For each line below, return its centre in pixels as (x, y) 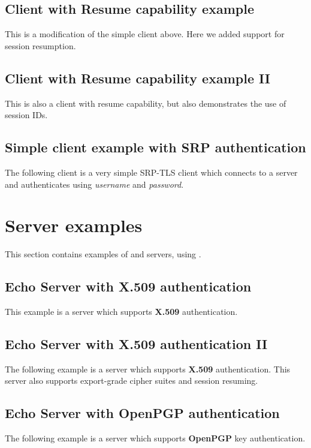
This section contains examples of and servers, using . (103, 254)
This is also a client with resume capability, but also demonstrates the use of (146, 103)
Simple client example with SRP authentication (155, 147)
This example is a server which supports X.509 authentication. (121, 312)
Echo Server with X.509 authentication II (136, 344)
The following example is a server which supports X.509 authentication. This (148, 369)
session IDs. (26, 115)
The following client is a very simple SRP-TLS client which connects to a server (151, 172)
